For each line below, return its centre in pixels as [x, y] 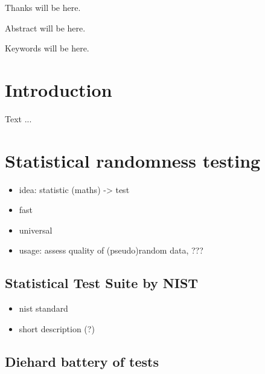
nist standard [43, 308]
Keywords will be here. [47, 48]
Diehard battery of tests [82, 361]
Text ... [18, 118]
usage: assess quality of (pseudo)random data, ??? [111, 250]
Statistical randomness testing [133, 160]
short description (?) [57, 328]
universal [36, 230]
